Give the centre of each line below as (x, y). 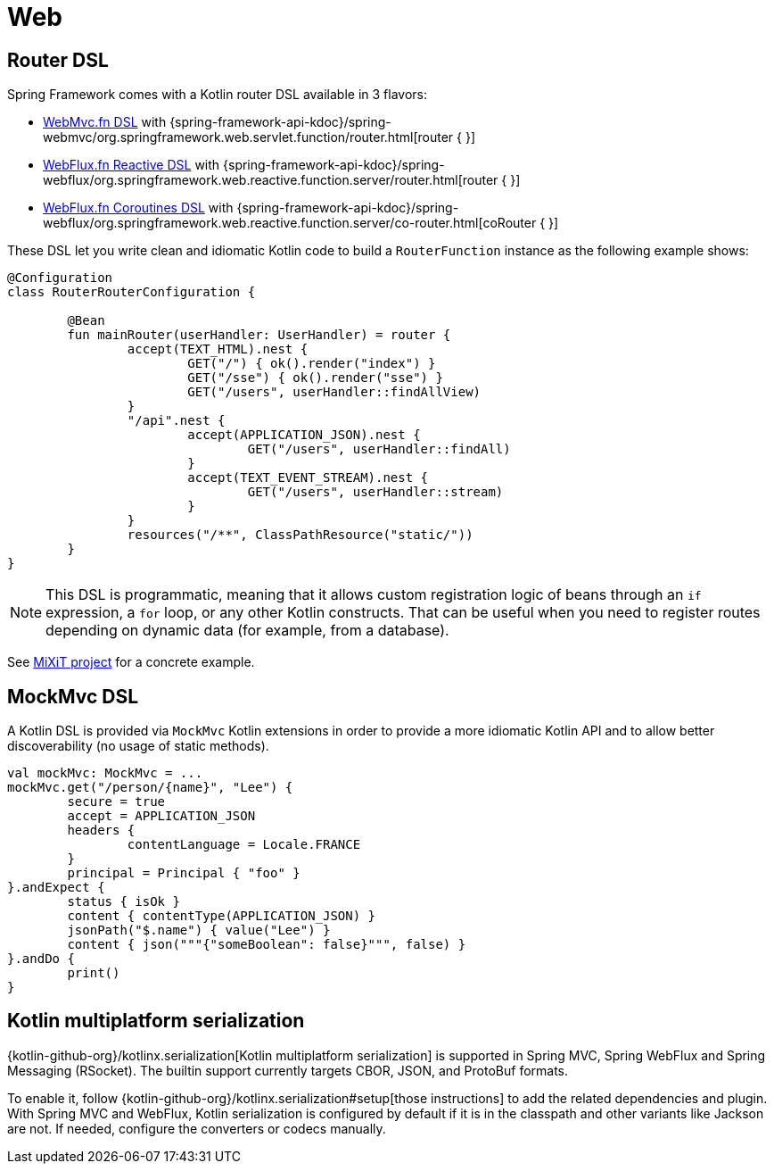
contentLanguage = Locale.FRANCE (244, 845)
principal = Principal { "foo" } (184, 873)
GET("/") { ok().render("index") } (312, 364)
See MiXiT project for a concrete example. (131, 662)
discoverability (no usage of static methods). (138, 746)
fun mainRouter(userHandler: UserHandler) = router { (259, 335)
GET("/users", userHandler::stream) (375, 492)
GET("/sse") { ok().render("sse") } (315, 378)
